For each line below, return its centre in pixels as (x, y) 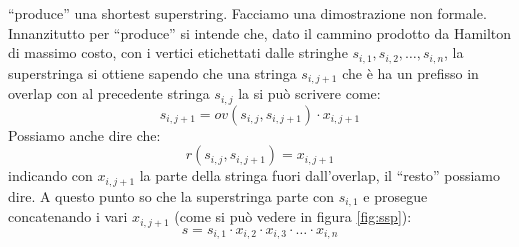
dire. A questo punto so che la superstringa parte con (171, 195)
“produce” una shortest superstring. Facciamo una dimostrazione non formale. (247, 13)
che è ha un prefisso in (410, 72)
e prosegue (395, 195)
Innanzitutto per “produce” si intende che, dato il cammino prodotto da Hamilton (260, 32)
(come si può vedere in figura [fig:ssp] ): (293, 216)
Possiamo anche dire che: (84, 134)
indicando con (50, 175)
